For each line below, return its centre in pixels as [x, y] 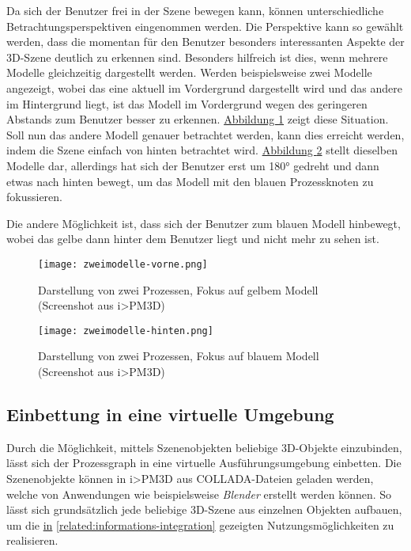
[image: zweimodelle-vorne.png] [123, 264]
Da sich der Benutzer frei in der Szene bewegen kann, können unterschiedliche [195, 10]
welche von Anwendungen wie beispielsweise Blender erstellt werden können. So [199, 494]
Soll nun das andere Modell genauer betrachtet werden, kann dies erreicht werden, [205, 134]
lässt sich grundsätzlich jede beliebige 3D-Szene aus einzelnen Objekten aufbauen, [204, 509]
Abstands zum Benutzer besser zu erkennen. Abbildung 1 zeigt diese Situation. [198, 119]
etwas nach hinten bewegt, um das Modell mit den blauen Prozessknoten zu [190, 181]
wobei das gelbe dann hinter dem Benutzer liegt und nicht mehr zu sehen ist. [193, 239]
